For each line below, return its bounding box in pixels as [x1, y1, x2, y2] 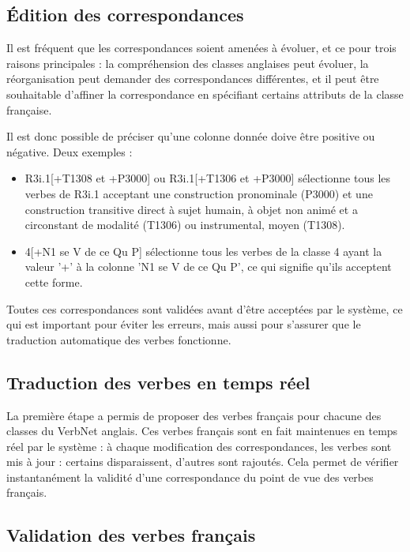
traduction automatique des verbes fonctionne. [6, 331, 231, 347]
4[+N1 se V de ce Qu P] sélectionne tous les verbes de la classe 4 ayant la [24, 242, 382, 259]
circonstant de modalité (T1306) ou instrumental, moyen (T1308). [24, 216, 345, 233]
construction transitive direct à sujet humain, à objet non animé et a [24, 201, 358, 217]
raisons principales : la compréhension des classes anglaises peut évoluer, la [6, 54, 369, 71]
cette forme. [24, 273, 83, 290]
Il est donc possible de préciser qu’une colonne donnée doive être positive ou [6, 128, 375, 145]
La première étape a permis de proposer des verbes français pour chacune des [6, 407, 382, 423]
